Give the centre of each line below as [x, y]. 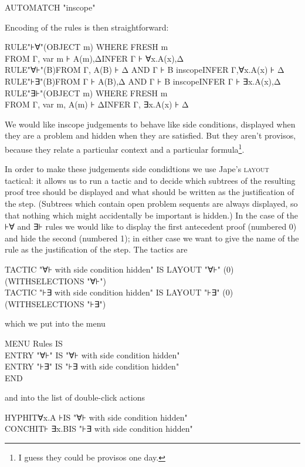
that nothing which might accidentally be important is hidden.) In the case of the [151, 215]
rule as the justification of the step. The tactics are [96, 249]
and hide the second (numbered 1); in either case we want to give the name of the [152, 238]
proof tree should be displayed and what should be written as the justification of [150, 192]
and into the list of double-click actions [75, 397]
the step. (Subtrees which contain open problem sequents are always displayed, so [151, 203]
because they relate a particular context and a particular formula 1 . [125, 148]
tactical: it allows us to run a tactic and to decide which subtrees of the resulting [150, 180]
